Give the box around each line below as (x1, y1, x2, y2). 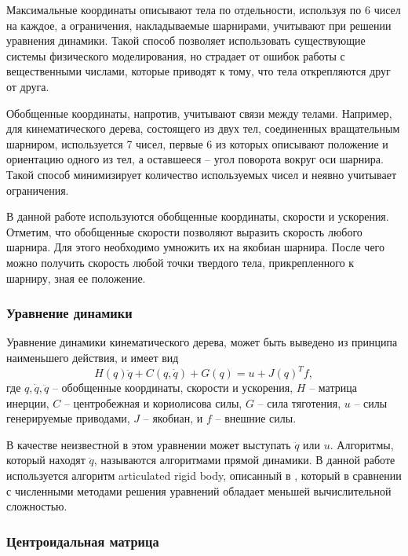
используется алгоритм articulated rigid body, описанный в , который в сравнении (6, 466, 402, 483)
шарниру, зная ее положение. (6, 269, 146, 286)
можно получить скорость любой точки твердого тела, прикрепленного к (6, 254, 355, 270)
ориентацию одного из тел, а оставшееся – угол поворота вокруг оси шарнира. (6, 151, 384, 167)
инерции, (6, 394, 49, 411)
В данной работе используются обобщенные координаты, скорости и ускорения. (6, 208, 389, 225)
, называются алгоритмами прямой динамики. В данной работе (93, 452, 395, 468)
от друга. (6, 78, 49, 94)
